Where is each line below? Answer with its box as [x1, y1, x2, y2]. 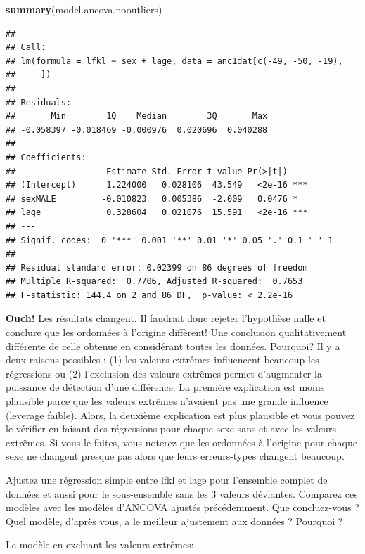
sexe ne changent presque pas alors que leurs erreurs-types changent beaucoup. [6, 449, 345, 463]
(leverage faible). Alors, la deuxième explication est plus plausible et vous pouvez [6, 407, 355, 422]
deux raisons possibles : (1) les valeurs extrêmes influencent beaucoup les [6, 352, 319, 367]
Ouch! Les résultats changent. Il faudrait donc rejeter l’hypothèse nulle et [6, 311, 326, 326]
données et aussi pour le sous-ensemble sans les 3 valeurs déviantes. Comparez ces [6, 486, 358, 501]
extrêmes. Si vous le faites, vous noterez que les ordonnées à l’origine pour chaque [6, 434, 357, 449]
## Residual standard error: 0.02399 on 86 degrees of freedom [6, 262, 308, 273]
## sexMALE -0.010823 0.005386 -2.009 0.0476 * [6, 193, 298, 204]
